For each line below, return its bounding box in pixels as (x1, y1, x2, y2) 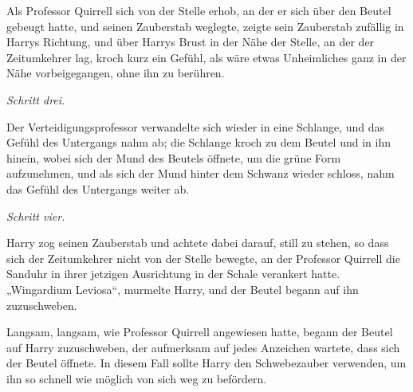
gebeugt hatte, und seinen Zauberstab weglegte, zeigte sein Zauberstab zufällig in (6, 18, 404, 34)
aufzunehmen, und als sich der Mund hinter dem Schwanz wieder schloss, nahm (6, 165, 395, 182)
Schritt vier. (6, 207, 65, 224)
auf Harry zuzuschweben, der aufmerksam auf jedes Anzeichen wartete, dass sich (6, 339, 400, 355)
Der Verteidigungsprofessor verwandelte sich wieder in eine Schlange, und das (6, 118, 385, 135)
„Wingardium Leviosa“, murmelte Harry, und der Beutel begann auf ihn (6, 280, 359, 297)
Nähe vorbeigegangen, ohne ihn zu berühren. (6, 65, 225, 81)
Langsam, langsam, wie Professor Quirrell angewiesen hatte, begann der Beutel (6, 323, 393, 340)
